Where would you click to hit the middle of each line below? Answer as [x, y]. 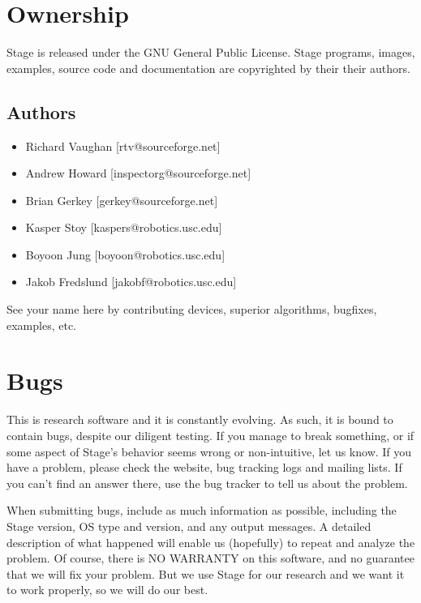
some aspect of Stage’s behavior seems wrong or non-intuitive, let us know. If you [209, 451]
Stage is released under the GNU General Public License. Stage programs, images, [211, 52]
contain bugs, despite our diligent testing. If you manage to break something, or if [210, 435]
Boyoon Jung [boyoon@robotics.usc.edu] [125, 254]
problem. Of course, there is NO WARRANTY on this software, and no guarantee [210, 558]
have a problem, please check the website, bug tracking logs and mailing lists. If [204, 467]
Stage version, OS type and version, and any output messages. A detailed [189, 526]
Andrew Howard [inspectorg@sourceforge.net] [138, 173]
